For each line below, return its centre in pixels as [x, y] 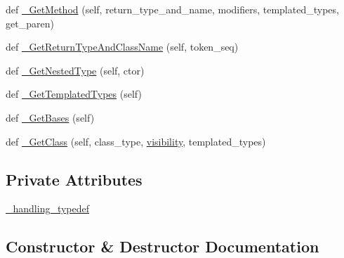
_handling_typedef [48, 208]
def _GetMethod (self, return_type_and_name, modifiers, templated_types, [172, 9]
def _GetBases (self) [50, 117]
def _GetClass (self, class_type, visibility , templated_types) [136, 141]
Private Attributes [74, 179]
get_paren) [30, 23]
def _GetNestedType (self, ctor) [75, 70]
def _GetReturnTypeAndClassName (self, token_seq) [122, 47]
